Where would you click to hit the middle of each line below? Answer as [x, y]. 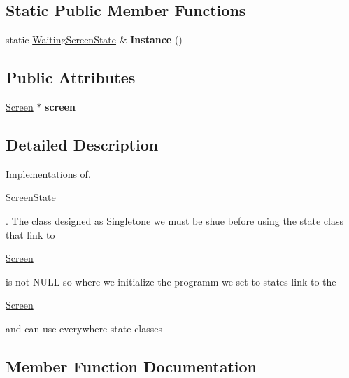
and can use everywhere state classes [84, 328]
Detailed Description [82, 144]
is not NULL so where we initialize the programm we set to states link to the [171, 281]
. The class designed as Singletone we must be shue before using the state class [174, 220]
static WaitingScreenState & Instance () [94, 40]
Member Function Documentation [131, 366]
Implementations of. [48, 173]
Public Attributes [71, 77]
